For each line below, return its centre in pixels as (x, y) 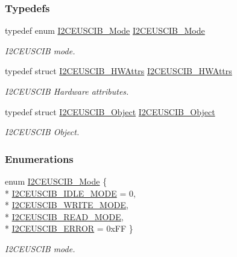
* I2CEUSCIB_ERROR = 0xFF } (69, 228)
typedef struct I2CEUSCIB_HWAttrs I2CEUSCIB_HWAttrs (118, 71)
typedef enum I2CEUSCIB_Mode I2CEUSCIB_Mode (105, 30)
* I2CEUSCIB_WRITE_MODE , (67, 205)
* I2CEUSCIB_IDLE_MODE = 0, (70, 193)
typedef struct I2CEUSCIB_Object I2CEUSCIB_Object (110, 111)
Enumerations (39, 158)
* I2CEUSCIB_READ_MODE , (64, 216)
